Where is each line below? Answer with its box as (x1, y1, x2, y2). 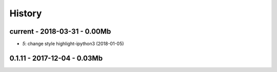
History (9, 8, 42, 19)
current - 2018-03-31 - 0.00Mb (9, 27, 111, 36)
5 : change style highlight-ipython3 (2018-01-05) (22, 41, 124, 47)
